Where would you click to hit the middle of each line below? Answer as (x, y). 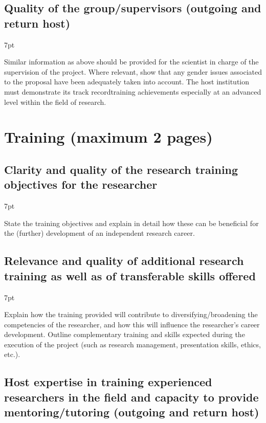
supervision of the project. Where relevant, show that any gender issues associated (133, 71)
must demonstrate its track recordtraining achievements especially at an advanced (133, 91)
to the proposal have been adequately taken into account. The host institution (127, 82)
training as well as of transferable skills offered (130, 275)
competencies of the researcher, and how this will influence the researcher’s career (132, 324)
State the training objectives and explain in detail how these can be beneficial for (131, 223)
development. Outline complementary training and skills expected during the (125, 334)
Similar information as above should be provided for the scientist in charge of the (131, 62)
